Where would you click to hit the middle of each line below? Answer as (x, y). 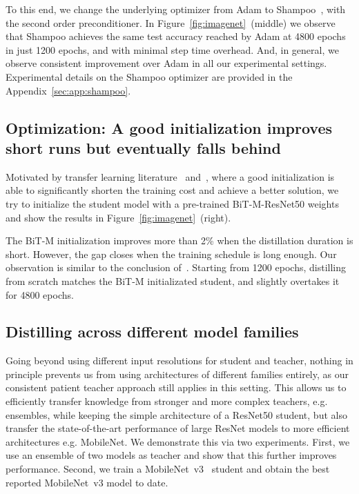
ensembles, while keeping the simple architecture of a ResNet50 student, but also (176, 414)
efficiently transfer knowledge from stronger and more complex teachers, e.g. (167, 401)
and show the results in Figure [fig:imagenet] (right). (118, 217)
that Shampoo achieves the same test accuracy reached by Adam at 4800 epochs (176, 36)
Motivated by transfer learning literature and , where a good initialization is (170, 176)
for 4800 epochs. (40, 294)
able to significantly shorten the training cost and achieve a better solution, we (172, 190)
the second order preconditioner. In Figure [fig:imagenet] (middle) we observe (171, 22)
